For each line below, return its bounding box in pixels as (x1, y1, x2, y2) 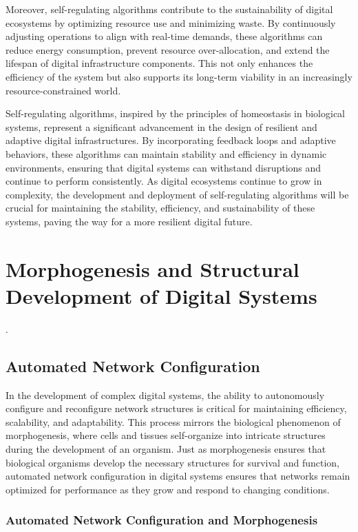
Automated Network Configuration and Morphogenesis (6, 511, 318, 529)
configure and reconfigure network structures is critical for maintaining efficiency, (6, 401, 347, 416)
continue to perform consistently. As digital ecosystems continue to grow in (6, 174, 322, 188)
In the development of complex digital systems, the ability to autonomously (6, 387, 325, 402)
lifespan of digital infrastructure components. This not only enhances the (6, 56, 313, 70)
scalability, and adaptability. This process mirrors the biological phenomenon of (6, 414, 341, 429)
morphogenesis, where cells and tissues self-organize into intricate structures (6, 428, 326, 442)
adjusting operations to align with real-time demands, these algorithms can (6, 29, 323, 43)
